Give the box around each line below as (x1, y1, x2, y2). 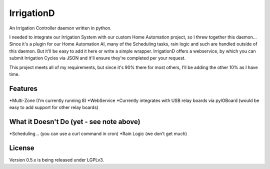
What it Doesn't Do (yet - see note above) (9, 117, 140, 126)
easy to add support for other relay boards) (9, 104, 98, 110)
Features (9, 84, 37, 92)
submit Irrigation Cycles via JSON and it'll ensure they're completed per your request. (9, 55, 186, 61)
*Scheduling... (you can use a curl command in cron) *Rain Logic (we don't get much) (9, 130, 187, 137)
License (9, 143, 34, 152)
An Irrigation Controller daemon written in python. (9, 25, 112, 31)
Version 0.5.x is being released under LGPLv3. (9, 157, 104, 162)
